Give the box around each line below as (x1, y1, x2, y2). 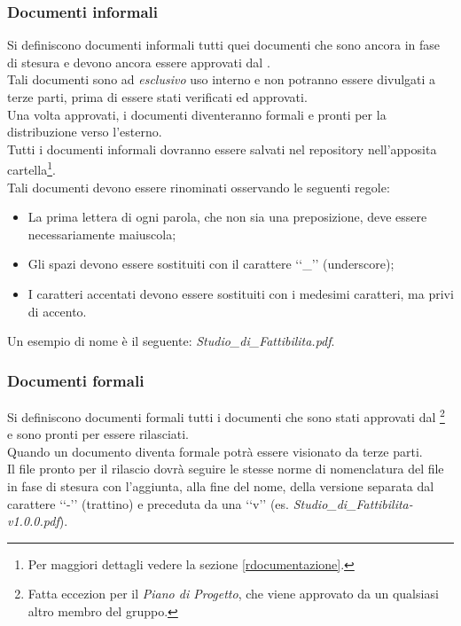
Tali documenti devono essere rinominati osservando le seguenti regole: (7, 177, 390, 196)
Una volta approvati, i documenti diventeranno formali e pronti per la (7, 105, 387, 123)
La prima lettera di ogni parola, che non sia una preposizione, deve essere (27, 207, 427, 226)
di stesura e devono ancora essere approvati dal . (7, 52, 270, 71)
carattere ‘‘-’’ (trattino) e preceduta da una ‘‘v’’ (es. (7, 494, 289, 513)
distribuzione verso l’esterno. (7, 122, 162, 141)
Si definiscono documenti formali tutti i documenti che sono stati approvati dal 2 (7, 405, 445, 426)
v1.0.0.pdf (7, 512, 59, 530)
